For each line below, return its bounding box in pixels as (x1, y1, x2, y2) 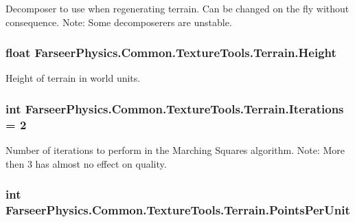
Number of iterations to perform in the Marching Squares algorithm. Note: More (5, 143, 345, 157)
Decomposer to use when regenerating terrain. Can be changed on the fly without (5, 1, 350, 15)
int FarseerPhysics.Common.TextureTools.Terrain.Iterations (5, 100, 344, 117)
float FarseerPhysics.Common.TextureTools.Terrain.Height (5, 44, 336, 61)
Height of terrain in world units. (5, 71, 141, 85)
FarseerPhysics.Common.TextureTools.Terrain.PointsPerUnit (5, 201, 350, 219)
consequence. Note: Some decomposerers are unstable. (5, 14, 232, 29)
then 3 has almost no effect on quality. (5, 156, 167, 170)
